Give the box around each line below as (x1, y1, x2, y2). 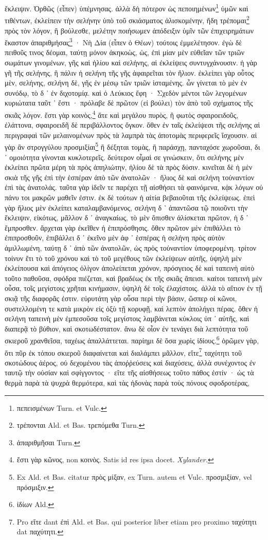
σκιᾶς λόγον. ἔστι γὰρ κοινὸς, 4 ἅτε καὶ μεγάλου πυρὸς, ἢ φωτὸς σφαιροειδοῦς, (5, 108, 239, 120)
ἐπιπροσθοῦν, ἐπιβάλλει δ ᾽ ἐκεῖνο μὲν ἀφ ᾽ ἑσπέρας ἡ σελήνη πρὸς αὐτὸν (5, 232, 225, 243)
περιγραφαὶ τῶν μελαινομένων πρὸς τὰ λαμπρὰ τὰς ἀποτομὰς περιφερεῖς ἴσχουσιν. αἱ (5, 129, 257, 140)
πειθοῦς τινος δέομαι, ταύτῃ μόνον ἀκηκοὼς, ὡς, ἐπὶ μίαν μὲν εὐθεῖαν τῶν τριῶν (5, 47, 245, 58)
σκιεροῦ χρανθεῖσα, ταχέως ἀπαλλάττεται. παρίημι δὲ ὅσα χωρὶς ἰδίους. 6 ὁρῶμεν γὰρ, (5, 334, 259, 345)
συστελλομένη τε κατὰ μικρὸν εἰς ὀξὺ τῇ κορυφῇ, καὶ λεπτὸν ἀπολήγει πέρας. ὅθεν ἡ (5, 303, 258, 313)
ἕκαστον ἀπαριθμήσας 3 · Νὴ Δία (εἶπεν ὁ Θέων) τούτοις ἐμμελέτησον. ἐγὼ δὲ (5, 36, 242, 47)
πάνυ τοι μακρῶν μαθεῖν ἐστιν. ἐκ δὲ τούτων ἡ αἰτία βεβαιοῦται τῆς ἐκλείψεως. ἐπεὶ (5, 191, 255, 202)
